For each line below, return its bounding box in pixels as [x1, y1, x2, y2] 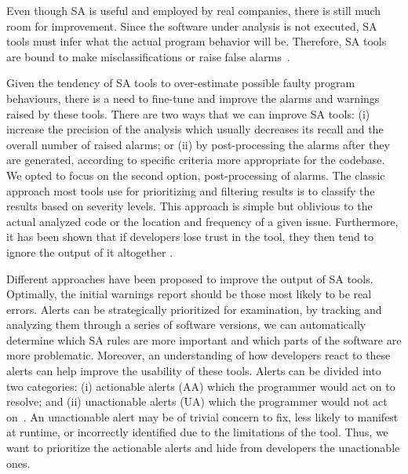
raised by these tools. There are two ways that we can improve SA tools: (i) [6, 105, 370, 122]
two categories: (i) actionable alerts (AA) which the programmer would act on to [6, 377, 395, 394]
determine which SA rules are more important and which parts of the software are [6, 331, 402, 348]
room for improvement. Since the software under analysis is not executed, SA [6, 17, 377, 34]
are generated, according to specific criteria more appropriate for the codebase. [6, 151, 385, 168]
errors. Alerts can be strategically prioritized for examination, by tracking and [6, 301, 382, 317]
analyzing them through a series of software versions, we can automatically [6, 316, 366, 333]
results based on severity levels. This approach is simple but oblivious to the [6, 198, 373, 214]
